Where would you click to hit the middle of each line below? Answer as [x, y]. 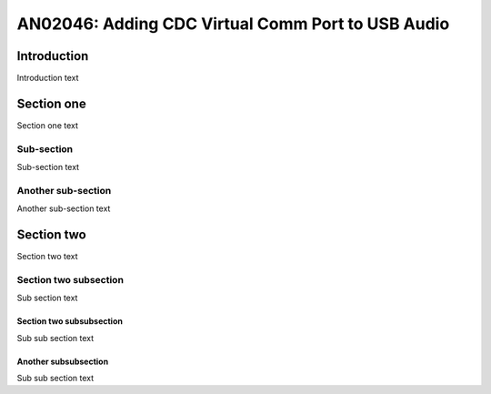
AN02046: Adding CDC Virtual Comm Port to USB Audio [233, 24]
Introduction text [48, 78]
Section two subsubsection [70, 321]
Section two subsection [70, 279]
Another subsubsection [63, 361]
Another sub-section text [64, 208]
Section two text [47, 257]
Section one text [48, 125]
